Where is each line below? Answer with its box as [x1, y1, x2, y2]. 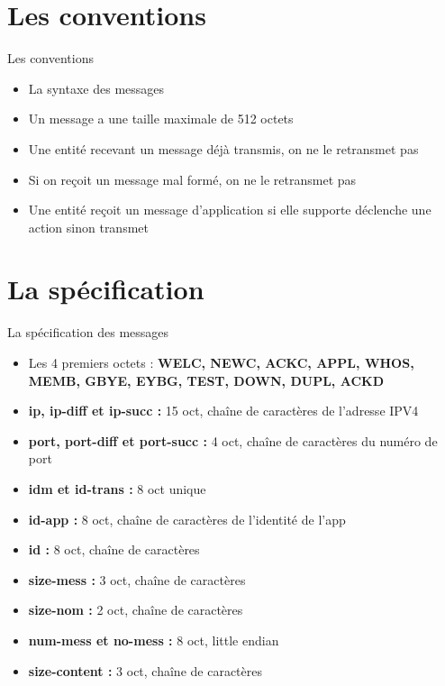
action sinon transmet [28, 217, 149, 236]
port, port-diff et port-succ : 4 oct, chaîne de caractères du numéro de [28, 431, 438, 450]
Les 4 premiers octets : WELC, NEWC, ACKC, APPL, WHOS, [28, 353, 414, 371]
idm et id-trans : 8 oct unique [28, 479, 206, 498]
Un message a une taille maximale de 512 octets [28, 109, 294, 128]
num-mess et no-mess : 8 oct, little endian [28, 630, 279, 649]
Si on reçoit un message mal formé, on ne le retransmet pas [28, 169, 357, 188]
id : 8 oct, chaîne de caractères [28, 540, 200, 559]
